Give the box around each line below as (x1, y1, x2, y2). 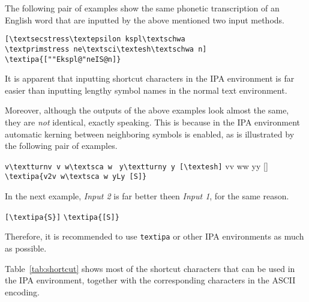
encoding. (5, 285, 40, 298)
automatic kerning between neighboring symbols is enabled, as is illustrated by (5, 127, 295, 140)
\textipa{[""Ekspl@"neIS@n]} (5, 55, 121, 64)
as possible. (5, 241, 47, 254)
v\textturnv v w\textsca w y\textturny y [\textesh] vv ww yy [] (5, 159, 268, 172)
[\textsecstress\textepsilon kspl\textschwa (5, 35, 185, 44)
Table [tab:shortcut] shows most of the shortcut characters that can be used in (5, 262, 295, 274)
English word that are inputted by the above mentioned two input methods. (5, 13, 284, 26)
